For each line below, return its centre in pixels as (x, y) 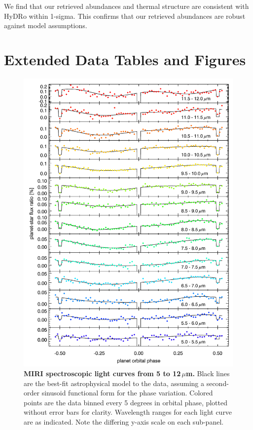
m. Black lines (208, 373)
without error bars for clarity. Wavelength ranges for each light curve (128, 412)
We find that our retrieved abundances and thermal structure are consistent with (126, 6)
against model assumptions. (46, 25)
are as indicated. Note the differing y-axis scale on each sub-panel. (124, 422)
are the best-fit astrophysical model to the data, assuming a (114, 383)
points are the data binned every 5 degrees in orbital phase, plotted (126, 402)
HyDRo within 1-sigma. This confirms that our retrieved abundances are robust (125, 16)
